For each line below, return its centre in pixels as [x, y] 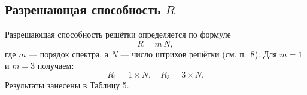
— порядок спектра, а [69, 53]
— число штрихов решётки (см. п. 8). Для [199, 53]
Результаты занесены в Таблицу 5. [67, 85]
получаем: [56, 65]
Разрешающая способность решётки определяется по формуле [118, 34]
